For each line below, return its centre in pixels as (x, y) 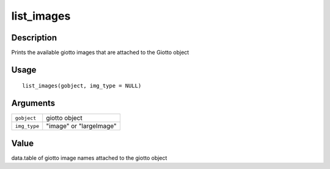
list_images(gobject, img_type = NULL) (82, 86)
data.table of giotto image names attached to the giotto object (89, 158)
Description (34, 38)
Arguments (33, 103)
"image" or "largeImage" (81, 126)
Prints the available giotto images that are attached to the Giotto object (100, 53)
